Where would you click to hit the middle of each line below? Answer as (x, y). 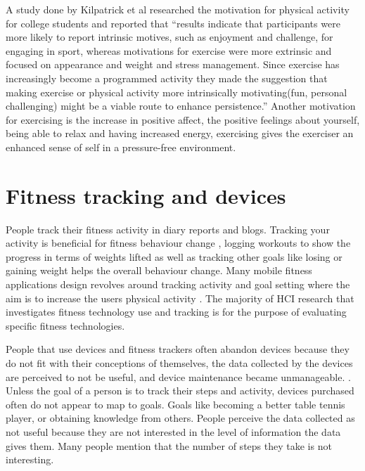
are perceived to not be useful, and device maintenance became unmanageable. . (178, 376)
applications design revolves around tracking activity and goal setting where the (178, 284)
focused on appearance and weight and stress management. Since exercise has (173, 64)
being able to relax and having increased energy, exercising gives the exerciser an (180, 133)
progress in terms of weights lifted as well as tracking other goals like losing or (174, 256)
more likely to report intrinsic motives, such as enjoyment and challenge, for (169, 37)
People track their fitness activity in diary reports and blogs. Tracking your (168, 229)
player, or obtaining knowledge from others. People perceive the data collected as (180, 418)
